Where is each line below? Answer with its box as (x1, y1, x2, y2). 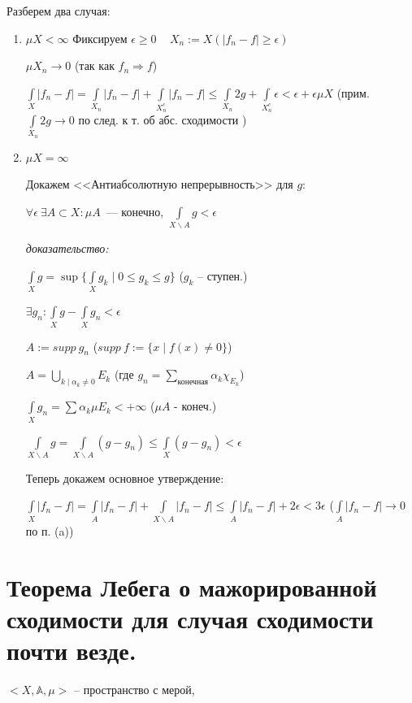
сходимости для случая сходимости (7, 601, 374, 635)
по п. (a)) (25, 522, 74, 539)
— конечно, (106, 203, 164, 219)
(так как (74, 57, 115, 74)
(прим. (336, 84, 370, 101)
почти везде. (7, 633, 137, 666)
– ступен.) (197, 267, 248, 284)
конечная (177, 378, 209, 387)
